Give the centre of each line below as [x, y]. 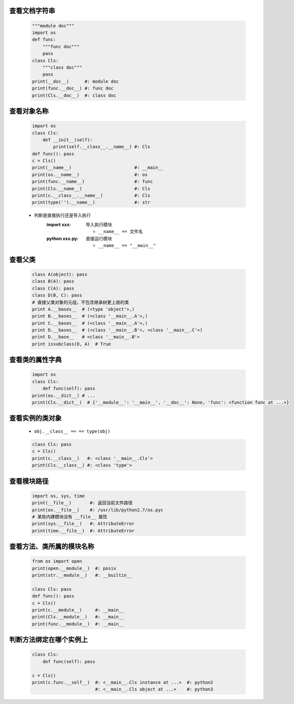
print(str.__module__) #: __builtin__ [82, 575]
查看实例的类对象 [35, 418]
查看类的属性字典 [35, 360]
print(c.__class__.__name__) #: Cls [91, 196]
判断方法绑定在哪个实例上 [49, 640]
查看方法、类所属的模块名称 [52, 547]
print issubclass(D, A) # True [72, 344]
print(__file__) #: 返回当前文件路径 [82, 503]
